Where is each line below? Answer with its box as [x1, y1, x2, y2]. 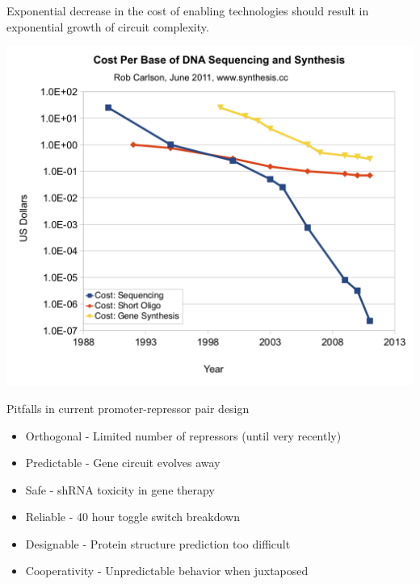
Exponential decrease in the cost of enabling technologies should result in [6, 2, 369, 19]
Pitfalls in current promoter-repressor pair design [6, 399, 250, 416]
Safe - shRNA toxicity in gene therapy [25, 481, 215, 498]
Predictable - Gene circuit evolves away [25, 454, 220, 471]
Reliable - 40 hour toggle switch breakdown [25, 508, 240, 525]
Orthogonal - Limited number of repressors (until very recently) [25, 427, 342, 444]
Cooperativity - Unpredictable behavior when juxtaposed [25, 562, 309, 579]
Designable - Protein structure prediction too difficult [25, 535, 291, 552]
